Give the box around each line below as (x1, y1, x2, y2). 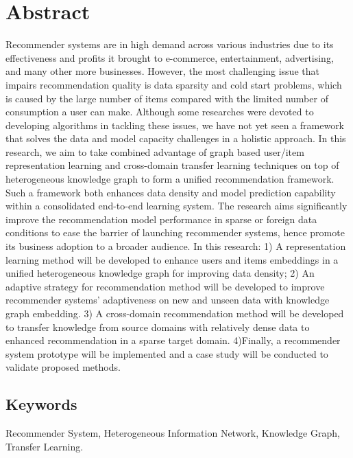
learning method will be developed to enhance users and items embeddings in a (5, 252, 339, 266)
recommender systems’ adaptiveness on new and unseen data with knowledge (5, 293, 330, 307)
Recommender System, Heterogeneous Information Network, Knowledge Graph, (5, 426, 340, 440)
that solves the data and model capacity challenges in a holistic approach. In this (5, 131, 346, 146)
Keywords (5, 393, 77, 415)
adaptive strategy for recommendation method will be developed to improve (5, 279, 325, 293)
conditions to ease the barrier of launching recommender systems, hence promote (5, 225, 345, 240)
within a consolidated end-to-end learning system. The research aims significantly (5, 198, 348, 213)
